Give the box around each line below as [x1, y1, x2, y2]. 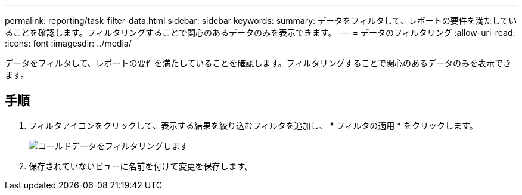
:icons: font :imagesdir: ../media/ [5, 38, 132, 48]
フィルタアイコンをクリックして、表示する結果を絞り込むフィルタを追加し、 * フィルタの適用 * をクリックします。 [29, 120, 478, 131]
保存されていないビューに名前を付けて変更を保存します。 [29, 160, 253, 171]
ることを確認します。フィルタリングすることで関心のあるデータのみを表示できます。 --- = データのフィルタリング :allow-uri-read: [5, 27, 515, 38]
